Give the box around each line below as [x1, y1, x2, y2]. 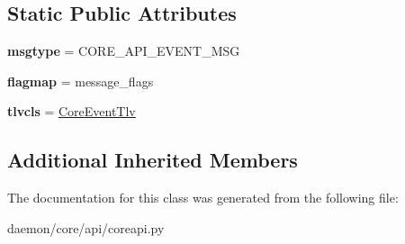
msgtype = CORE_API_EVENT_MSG [7, 41, 240, 60]
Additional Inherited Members [7, 146, 298, 174]
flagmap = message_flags [7, 71, 154, 90]
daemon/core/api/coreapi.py [7, 218, 165, 237]
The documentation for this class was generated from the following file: [7, 188, 399, 207]
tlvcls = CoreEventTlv [7, 102, 136, 121]
